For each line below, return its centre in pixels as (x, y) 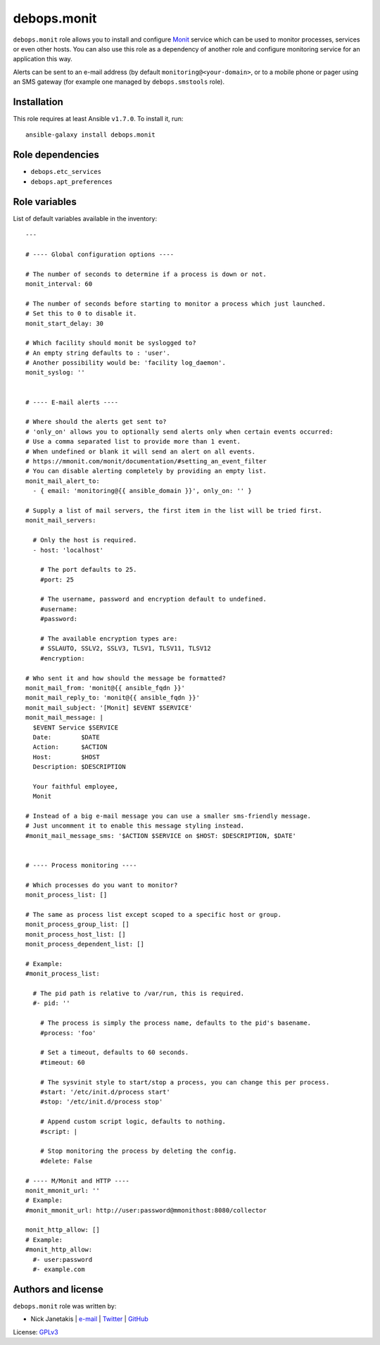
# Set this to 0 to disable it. (81, 314)
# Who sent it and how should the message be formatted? (126, 678)
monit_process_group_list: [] (78, 925)
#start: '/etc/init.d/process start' (105, 1092)
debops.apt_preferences (71, 182)
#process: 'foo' (68, 1033)
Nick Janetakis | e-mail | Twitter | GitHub (90, 1319)
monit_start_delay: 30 (65, 323)
